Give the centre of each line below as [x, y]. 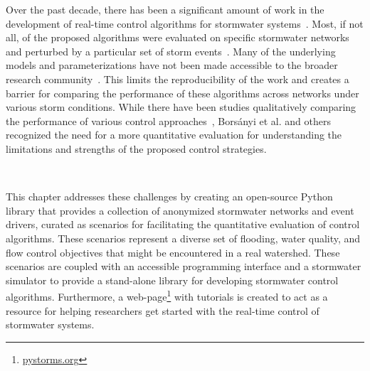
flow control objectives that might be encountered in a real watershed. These [173, 252]
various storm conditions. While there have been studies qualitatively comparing [181, 107]
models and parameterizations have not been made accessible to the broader [172, 65]
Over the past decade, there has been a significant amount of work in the [165, 9]
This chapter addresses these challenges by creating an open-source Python [169, 197]
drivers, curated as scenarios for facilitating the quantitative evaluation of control [183, 224]
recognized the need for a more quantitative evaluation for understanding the [174, 135]
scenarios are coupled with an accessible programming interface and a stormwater [184, 266]
